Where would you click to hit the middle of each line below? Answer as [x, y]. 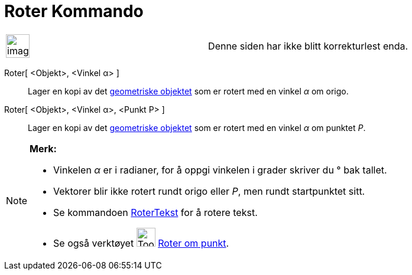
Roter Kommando [74, 11]
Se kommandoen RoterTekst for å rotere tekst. [155, 212]
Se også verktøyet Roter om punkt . [141, 243]
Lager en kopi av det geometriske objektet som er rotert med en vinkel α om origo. [188, 91]
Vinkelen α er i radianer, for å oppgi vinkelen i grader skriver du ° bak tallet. [220, 170]
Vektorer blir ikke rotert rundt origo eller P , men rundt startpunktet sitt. [209, 191]
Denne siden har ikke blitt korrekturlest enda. [308, 46]
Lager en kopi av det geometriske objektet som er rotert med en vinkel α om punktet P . [197, 127]
